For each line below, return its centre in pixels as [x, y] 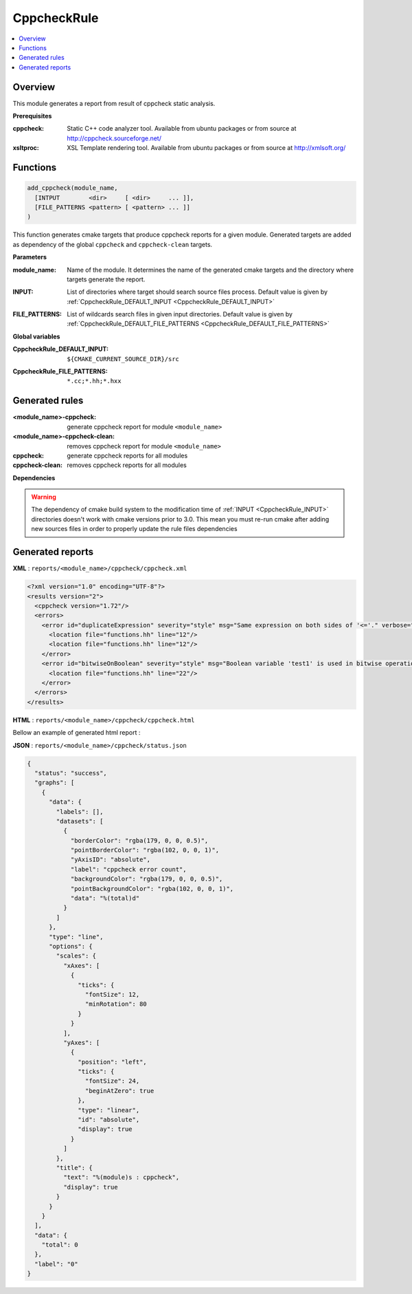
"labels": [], [80, 811]
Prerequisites [32, 116]
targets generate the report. [106, 279]
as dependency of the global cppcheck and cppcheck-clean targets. [113, 244]
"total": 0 [60, 1245]
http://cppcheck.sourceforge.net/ [114, 138]
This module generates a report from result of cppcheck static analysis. [114, 103]
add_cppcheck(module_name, [72, 188]
